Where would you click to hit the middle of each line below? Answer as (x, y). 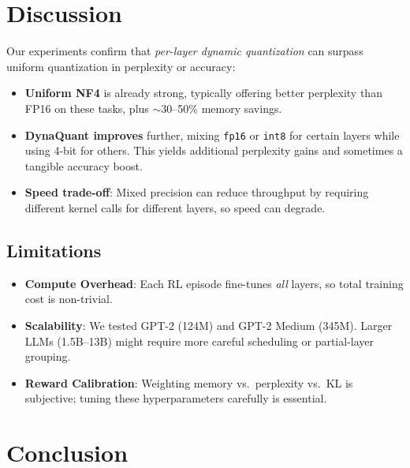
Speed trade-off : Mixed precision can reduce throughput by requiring (197, 192)
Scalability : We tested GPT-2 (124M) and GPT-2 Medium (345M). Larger (209, 325)
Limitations (54, 250)
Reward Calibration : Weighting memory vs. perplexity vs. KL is (189, 382)
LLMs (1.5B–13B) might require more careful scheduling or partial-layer (199, 341)
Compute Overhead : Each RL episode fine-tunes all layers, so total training (214, 283)
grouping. (48, 356)
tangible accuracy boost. (84, 165)
